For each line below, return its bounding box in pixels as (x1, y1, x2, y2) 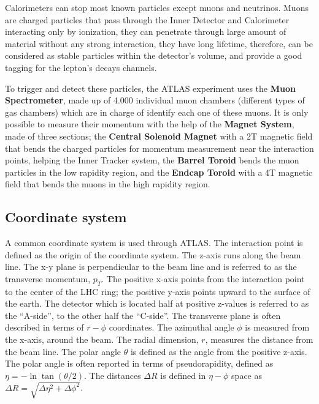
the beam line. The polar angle (5, 345, 121, 357)
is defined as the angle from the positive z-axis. (130, 345, 307, 357)
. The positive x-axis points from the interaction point (101, 272, 305, 285)
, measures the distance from (205, 333, 313, 346)
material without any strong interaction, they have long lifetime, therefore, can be (5, 37, 313, 50)
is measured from (245, 321, 310, 334)
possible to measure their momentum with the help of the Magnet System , (5, 118, 294, 130)
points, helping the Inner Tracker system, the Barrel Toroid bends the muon (5, 154, 299, 166)
